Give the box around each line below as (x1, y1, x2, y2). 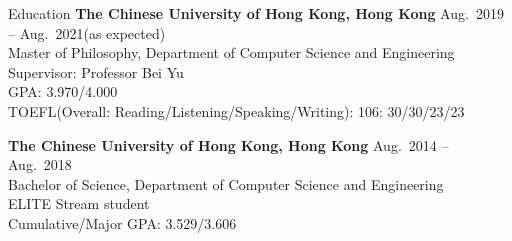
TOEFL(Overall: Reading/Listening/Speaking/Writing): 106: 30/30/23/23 (8, 100, 465, 121)
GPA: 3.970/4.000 (8, 81, 118, 102)
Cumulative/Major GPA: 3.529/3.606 (8, 212, 237, 233)
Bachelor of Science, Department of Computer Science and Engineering (8, 173, 444, 194)
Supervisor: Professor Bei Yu (8, 61, 184, 82)
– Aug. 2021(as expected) (8, 22, 166, 43)
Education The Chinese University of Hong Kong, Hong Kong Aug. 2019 (8, 3, 504, 23)
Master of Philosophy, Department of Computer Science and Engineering (8, 42, 455, 63)
